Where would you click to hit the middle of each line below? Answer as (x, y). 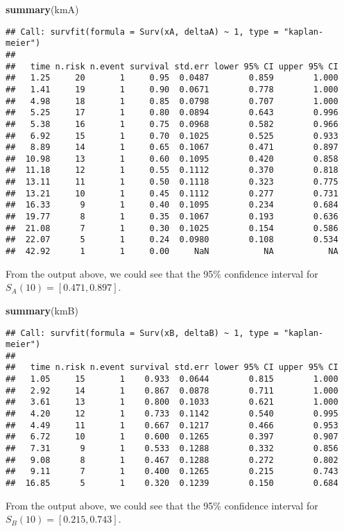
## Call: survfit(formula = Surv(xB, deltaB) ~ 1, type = (142, 333)
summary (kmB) (42, 310)
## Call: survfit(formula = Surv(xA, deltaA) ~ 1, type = (142, 32)
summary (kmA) (42, 9)
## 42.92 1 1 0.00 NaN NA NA (172, 252)
